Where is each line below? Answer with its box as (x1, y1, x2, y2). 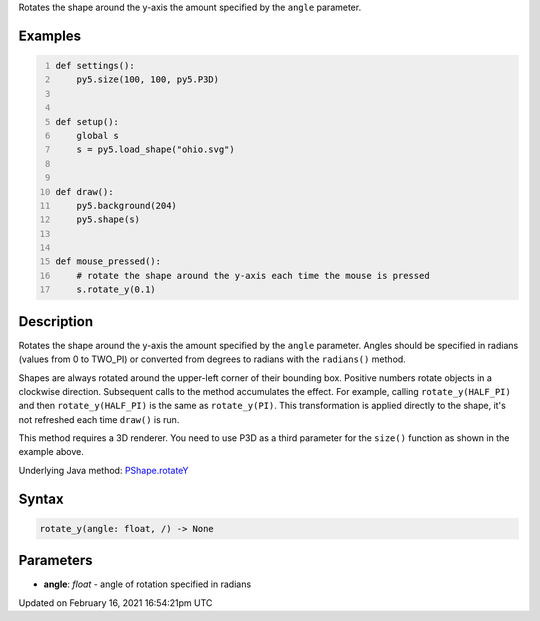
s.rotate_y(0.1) (76, 284, 157, 295)
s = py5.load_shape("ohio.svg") (76, 144, 235, 155)
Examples (18, 27, 82, 44)
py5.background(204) (76, 200, 177, 211)
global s (76, 130, 120, 141)
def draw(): (55, 186, 114, 197)
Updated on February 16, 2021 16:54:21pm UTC (18, 596, 213, 609)
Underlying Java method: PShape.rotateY (18, 464, 189, 476)
